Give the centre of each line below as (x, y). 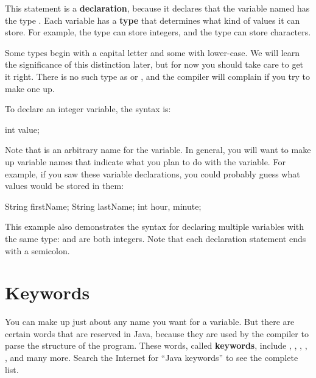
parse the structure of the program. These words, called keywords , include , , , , (156, 345)
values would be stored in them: (65, 186)
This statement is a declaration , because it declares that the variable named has (157, 8)
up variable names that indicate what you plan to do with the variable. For (145, 161)
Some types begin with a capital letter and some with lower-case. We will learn (153, 52)
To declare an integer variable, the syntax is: (88, 109)
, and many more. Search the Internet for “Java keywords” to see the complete (152, 357)
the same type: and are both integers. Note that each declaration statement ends (156, 238)
